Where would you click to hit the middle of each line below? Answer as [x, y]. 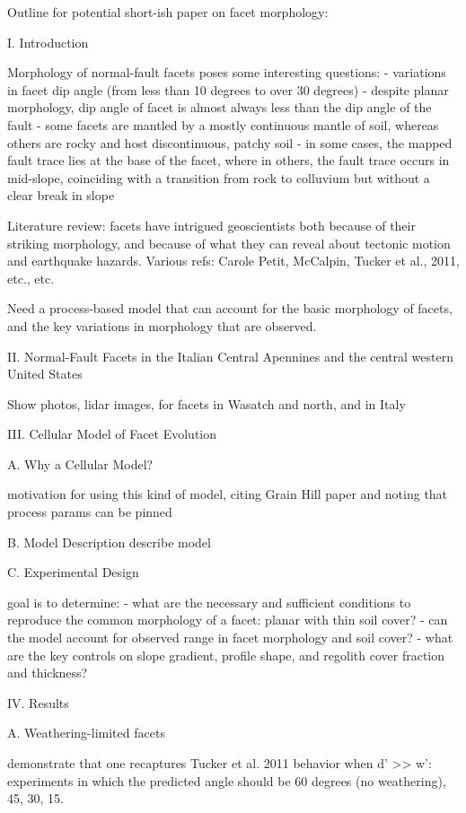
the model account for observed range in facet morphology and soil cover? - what [230, 638]
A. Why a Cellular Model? [80, 463]
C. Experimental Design [73, 572]
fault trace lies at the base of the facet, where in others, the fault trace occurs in [229, 160]
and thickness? [48, 673]
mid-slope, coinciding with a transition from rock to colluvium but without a [219, 177]
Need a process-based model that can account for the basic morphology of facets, [230, 308]
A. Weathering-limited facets [86, 733]
